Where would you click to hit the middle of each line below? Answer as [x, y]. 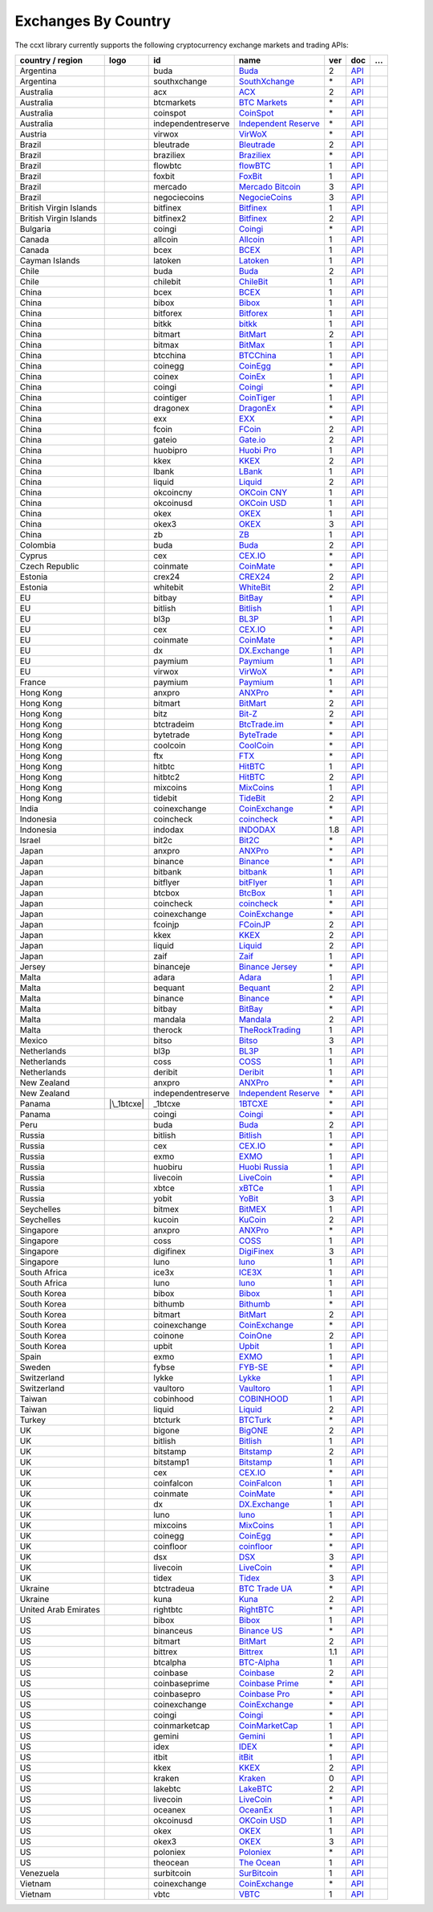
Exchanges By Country [93, 21]
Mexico [34, 1040]
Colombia [38, 544]
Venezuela [40, 1873]
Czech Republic [49, 566]
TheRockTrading [269, 1029]
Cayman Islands [50, 260]
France [33, 682]
